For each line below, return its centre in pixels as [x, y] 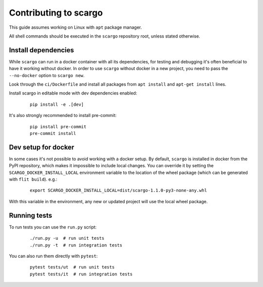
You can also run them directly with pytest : [53, 256]
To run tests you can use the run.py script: [53, 227]
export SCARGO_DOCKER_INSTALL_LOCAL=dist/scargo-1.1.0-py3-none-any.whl [118, 191]
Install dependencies [41, 50]
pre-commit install [53, 133]
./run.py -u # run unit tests [67, 238]
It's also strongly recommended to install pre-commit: [63, 115]
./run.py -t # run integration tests [76, 245]
